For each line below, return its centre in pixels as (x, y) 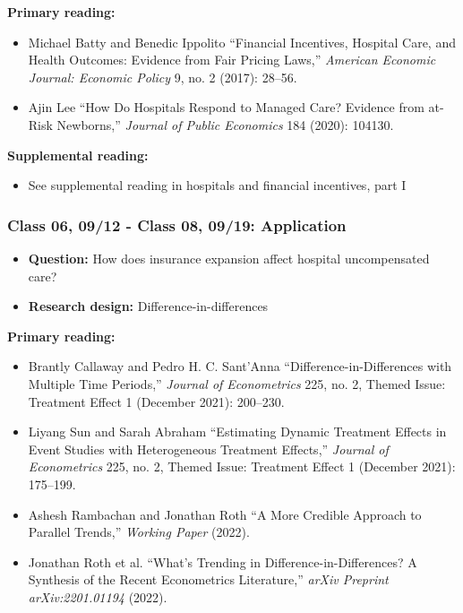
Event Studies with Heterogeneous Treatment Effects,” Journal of (208, 449)
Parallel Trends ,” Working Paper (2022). (139, 532)
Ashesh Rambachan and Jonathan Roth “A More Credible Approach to (225, 514)
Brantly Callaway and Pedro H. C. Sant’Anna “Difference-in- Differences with (240, 366)
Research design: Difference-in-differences (148, 306)
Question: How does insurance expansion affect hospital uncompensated (229, 258)
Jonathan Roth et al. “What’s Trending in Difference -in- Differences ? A (223, 561)
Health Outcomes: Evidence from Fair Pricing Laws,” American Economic (232, 60)
